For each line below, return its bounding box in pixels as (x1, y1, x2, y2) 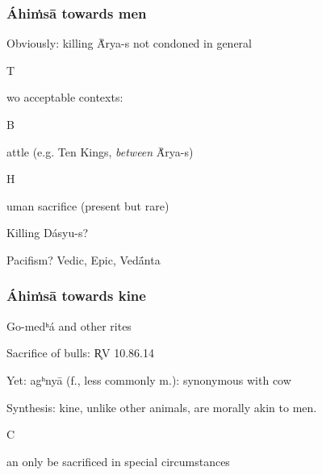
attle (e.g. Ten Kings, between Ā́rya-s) (6, 143, 194, 160)
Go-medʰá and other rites (6, 317, 132, 334)
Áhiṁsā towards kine (6, 285, 146, 306)
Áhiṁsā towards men (6, 2, 147, 23)
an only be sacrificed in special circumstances (6, 452, 230, 469)
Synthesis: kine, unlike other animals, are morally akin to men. (6, 398, 317, 415)
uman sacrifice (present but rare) (6, 197, 169, 214)
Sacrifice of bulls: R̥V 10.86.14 (6, 344, 154, 361)
